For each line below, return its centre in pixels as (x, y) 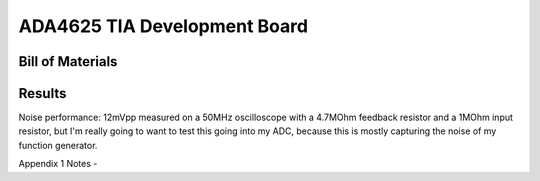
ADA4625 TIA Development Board (163, 26)
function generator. (58, 145)
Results (42, 93)
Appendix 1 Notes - (58, 164)
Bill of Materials (68, 61)
